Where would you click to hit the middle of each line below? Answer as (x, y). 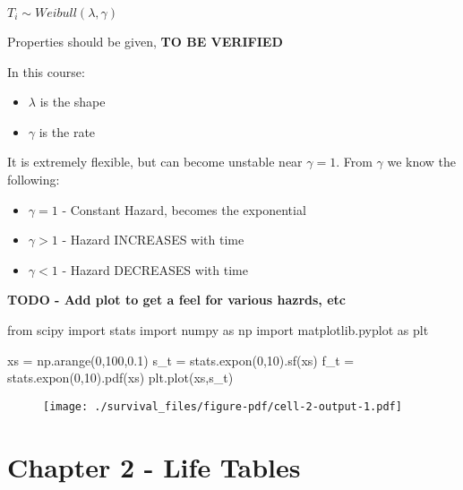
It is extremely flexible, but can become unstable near (155, 162)
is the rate (67, 131)
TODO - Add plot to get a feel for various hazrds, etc (176, 300)
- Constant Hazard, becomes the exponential (184, 209)
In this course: (46, 71)
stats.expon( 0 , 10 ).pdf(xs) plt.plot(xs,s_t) (120, 378)
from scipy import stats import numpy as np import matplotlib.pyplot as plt (218, 329)
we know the (422, 162)
